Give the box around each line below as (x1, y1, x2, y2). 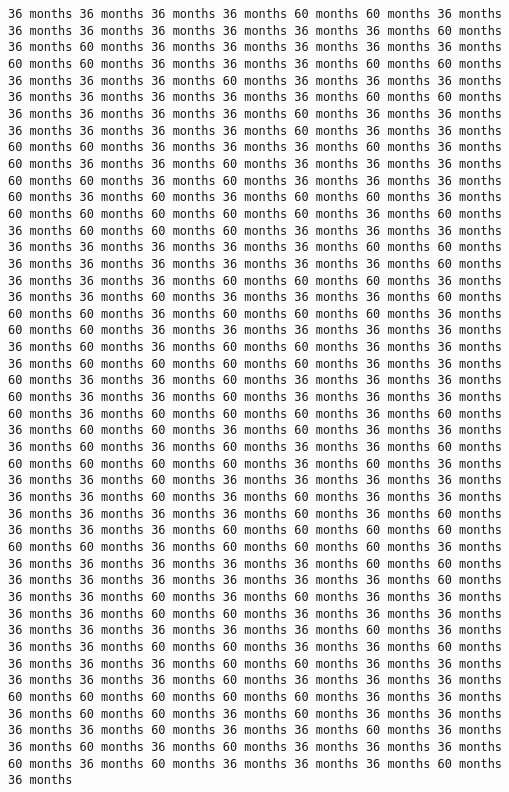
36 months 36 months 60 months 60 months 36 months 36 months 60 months (8, 639, 502, 654)
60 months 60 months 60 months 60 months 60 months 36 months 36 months (8, 689, 502, 704)
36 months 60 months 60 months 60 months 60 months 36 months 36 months (8, 356, 502, 371)
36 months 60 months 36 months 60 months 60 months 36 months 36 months (8, 340, 502, 355)
